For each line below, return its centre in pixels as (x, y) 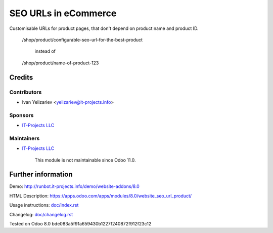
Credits (21, 77)
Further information (41, 174)
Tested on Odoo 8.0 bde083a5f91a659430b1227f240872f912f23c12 (80, 224)
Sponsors (21, 115)
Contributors (26, 92)
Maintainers (25, 138)
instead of (45, 51)
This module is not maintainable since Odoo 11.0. (85, 160)
